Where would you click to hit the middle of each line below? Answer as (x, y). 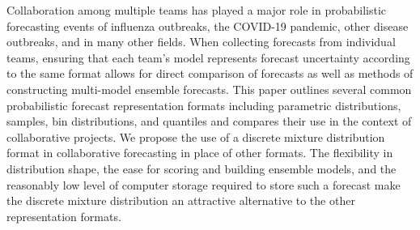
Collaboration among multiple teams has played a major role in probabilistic (197, 10)
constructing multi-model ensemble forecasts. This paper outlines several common (209, 89)
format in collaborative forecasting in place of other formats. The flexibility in (200, 153)
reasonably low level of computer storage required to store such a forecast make (204, 184)
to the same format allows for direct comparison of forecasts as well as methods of (210, 73)
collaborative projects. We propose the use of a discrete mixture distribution (196, 136)
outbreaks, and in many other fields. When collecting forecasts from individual (201, 42)
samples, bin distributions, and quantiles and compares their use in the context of (209, 121)
